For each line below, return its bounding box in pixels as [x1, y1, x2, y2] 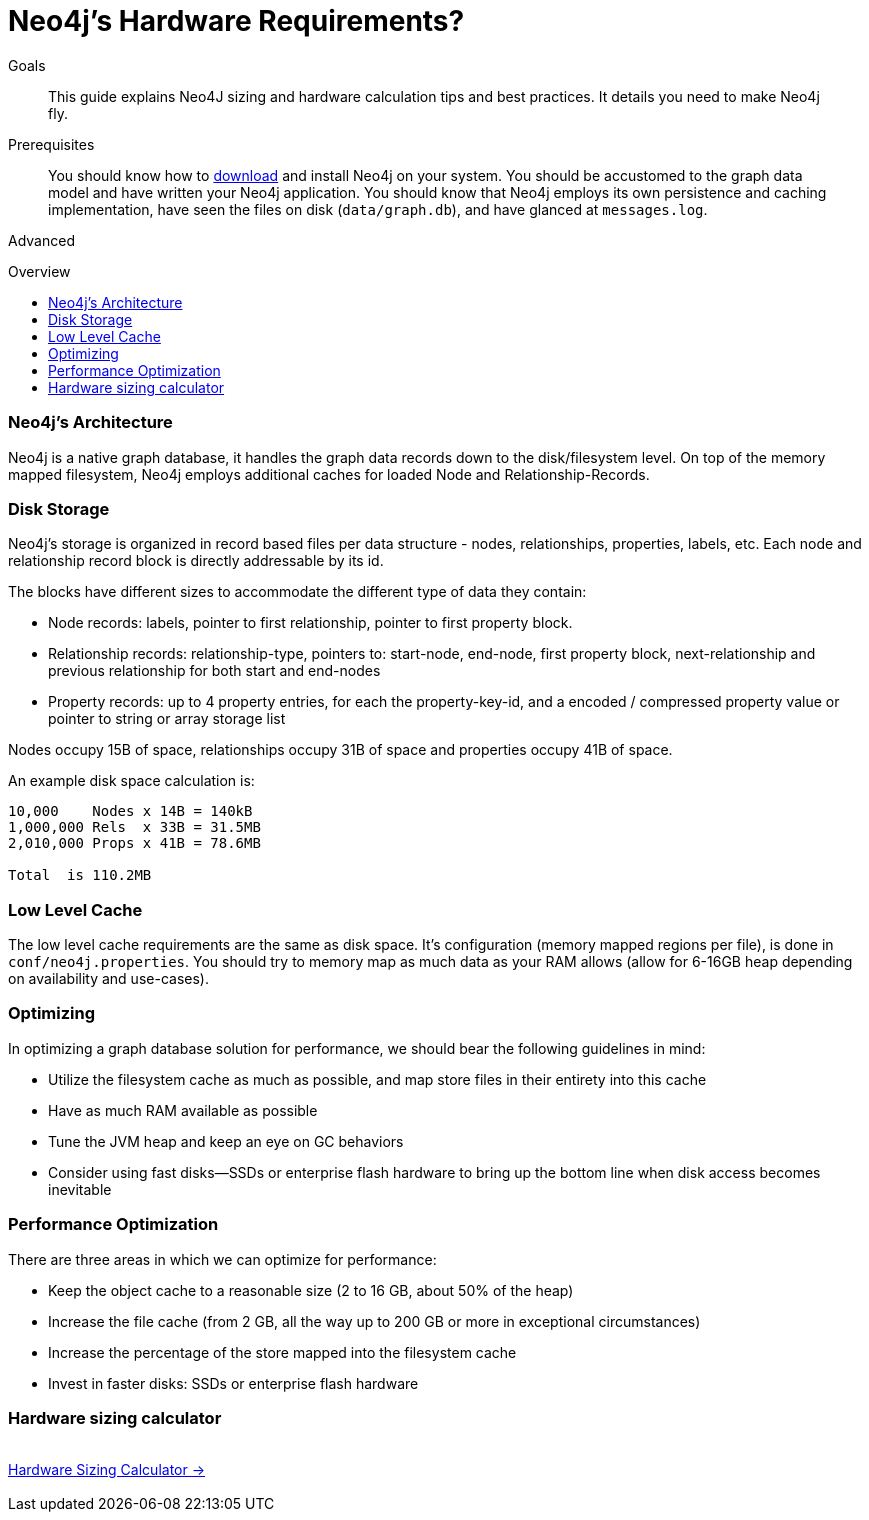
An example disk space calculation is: [8, 772, 255, 790]
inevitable [48, 1180, 112, 1198]
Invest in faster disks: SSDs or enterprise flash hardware [48, 1374, 419, 1392]
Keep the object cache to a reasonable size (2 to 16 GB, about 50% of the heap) [48, 1281, 574, 1299]
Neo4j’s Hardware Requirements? [8, 4, 465, 38]
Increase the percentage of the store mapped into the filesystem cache [48, 1343, 517, 1361]
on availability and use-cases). [8, 970, 209, 987]
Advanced [8, 231, 75, 249]
